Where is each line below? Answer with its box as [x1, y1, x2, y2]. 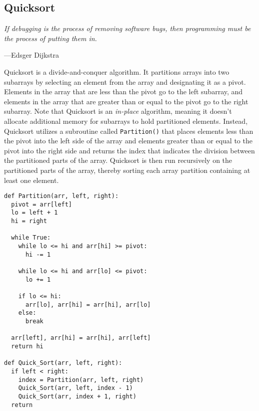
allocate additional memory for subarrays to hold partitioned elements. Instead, [4, 115, 248, 126]
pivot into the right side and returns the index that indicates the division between [4, 145, 255, 155]
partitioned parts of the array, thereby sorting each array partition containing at [4, 164, 250, 175]
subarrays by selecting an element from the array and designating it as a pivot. [4, 76, 246, 87]
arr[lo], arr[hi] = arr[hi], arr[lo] [25, 301, 151, 308]
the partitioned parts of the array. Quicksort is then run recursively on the [4, 155, 232, 165]
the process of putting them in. [4, 33, 97, 43]
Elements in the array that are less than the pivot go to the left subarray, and [4, 86, 243, 97]
